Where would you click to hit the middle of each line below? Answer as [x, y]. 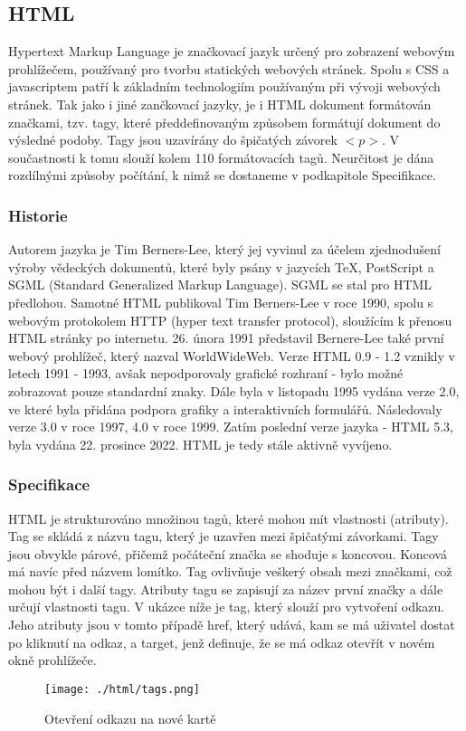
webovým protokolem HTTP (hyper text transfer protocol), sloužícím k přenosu [230, 320]
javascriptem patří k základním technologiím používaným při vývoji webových [224, 86]
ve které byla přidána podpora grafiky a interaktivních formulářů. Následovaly [225, 408]
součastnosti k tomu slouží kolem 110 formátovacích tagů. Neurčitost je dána [221, 157]
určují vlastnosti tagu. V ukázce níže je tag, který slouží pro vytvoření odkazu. [227, 607]
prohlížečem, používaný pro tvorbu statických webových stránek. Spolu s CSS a [229, 68]
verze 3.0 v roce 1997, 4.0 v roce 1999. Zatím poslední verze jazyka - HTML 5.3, [231, 427]
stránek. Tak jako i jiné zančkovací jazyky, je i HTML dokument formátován [220, 104]
